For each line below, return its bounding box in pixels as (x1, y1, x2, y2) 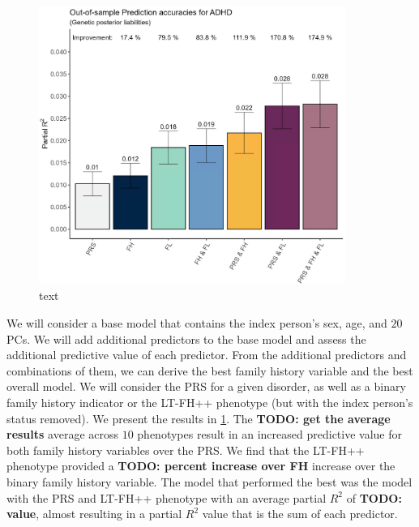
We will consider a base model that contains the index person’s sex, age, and (6, 315, 387, 332)
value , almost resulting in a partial (6, 505, 182, 522)
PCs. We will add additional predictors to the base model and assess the (6, 330, 366, 347)
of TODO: (346, 489, 402, 506)
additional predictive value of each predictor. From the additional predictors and (6, 346, 407, 363)
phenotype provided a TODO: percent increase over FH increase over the (6, 457, 395, 474)
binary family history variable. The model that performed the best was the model (6, 473, 413, 490)
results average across (6, 426, 118, 443)
